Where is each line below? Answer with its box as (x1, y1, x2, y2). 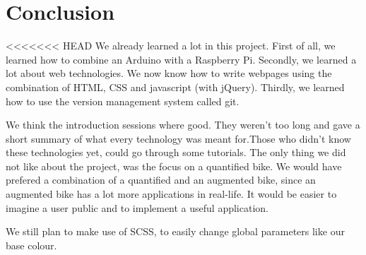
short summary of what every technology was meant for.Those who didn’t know (6, 131, 351, 146)
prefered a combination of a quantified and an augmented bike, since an (6, 172, 316, 187)
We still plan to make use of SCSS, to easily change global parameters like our (6, 224, 345, 239)
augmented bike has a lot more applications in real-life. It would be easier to (6, 186, 337, 201)
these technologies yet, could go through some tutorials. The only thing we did (6, 145, 346, 160)
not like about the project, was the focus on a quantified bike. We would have (6, 158, 342, 173)
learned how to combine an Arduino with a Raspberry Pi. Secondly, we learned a (6, 52, 357, 66)
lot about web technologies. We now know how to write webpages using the (6, 66, 332, 81)
